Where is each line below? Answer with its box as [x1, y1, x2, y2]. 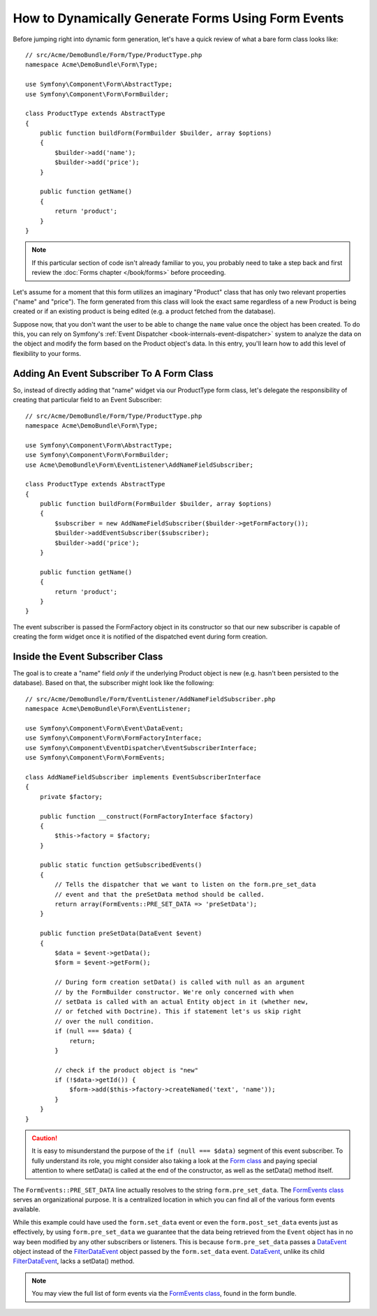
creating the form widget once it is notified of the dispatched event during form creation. [13, 632, 268, 641]
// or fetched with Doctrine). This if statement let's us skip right [54, 1008, 302, 1015]
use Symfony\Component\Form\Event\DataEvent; [25, 724, 184, 733]
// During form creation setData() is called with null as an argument [54, 978, 305, 987]
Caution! [31, 1134, 58, 1142]
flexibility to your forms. [13, 349, 82, 357]
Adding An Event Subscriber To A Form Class [13, 367, 214, 380]
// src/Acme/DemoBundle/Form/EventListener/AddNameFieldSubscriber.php [25, 695, 276, 703]
